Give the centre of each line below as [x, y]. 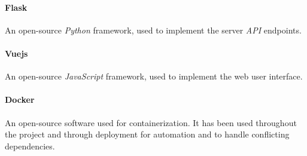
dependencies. [30, 146]
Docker [20, 100]
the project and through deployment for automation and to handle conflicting [147, 134]
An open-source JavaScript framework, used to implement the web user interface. [154, 76]
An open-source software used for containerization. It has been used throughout [151, 122]
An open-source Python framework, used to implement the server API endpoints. [153, 30]
